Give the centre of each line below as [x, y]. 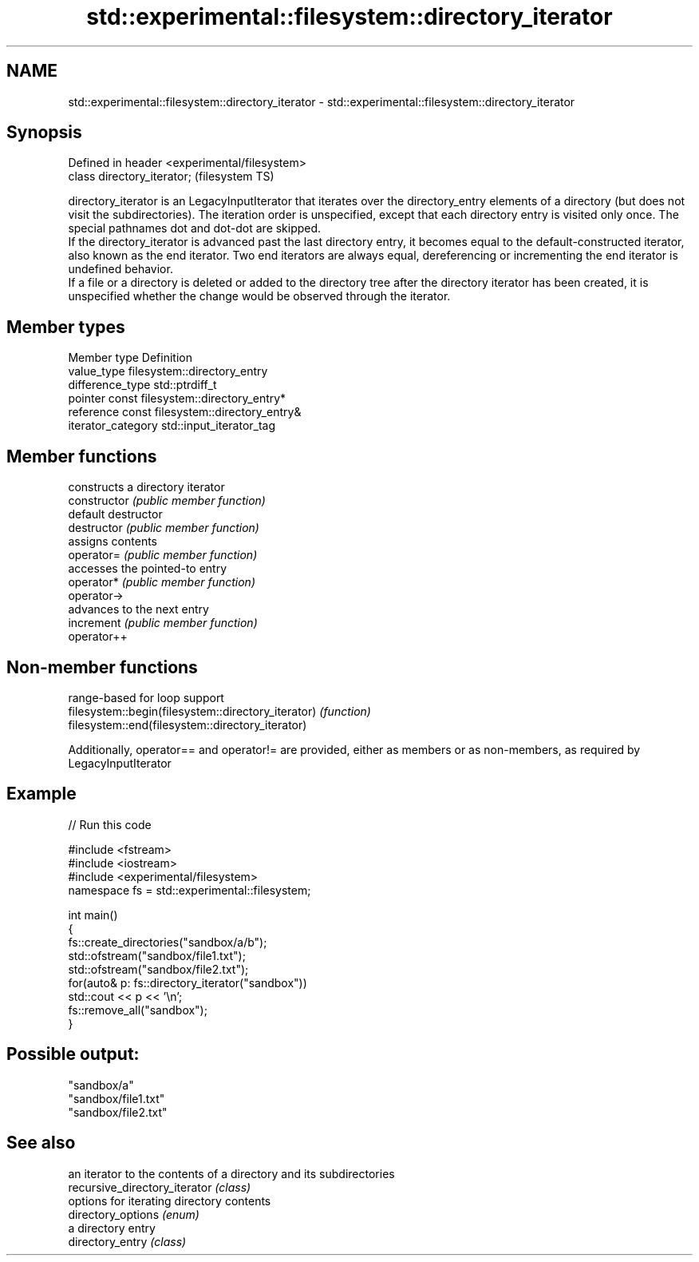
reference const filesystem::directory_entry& [185, 412]
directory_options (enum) [134, 1214]
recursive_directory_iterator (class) [160, 1187]
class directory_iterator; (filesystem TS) [171, 177]
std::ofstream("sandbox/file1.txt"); [157, 955]
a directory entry [112, 1228]
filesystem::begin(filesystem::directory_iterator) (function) [219, 711]
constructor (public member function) [167, 501]
